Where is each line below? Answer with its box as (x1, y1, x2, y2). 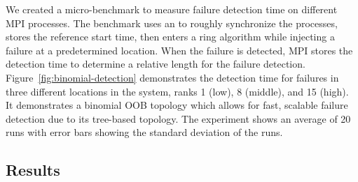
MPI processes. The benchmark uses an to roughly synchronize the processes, (6, 15, 338, 30)
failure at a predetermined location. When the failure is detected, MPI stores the (6, 43, 353, 57)
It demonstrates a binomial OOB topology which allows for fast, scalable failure (6, 98, 348, 112)
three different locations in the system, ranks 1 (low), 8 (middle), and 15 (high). (6, 84, 349, 98)
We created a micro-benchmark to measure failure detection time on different (6, 2, 338, 16)
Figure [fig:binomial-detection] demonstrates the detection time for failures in (6, 70, 339, 84)
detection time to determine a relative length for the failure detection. (6, 56, 305, 71)
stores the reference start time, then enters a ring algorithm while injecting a (6, 29, 335, 44)
